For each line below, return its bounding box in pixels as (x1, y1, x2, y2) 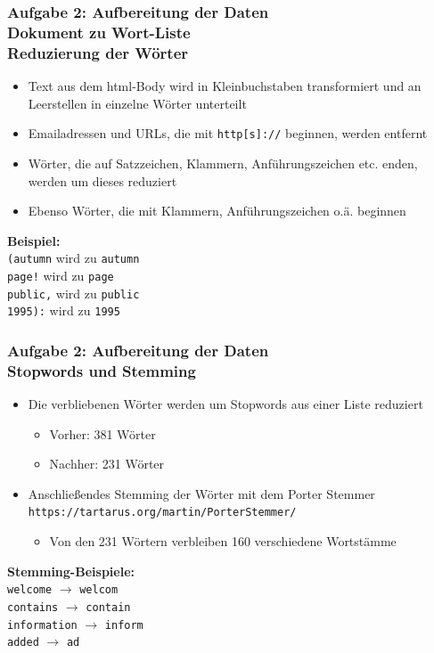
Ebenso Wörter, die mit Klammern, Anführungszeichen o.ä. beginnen (28, 201, 406, 220)
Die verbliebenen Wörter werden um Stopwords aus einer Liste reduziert (28, 395, 423, 413)
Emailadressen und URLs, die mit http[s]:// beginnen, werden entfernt (28, 124, 428, 143)
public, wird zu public (7, 283, 140, 302)
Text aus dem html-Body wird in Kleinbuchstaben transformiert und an (28, 77, 422, 95)
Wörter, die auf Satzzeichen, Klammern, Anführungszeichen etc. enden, (28, 153, 418, 172)
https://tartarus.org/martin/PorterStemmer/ (28, 506, 297, 519)
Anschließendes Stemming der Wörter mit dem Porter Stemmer (28, 484, 375, 502)
